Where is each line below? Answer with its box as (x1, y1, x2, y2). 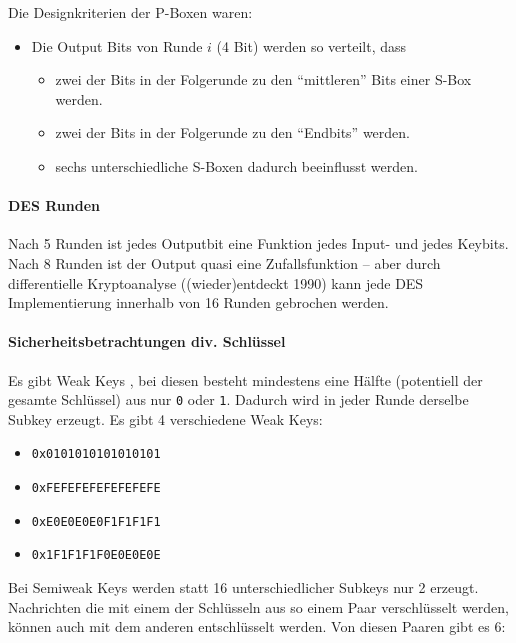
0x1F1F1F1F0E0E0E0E (31, 548, 161, 563)
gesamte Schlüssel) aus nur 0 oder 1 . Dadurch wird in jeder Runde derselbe (8, 389, 469, 410)
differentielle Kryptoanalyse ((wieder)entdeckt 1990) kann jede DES (8, 272, 424, 293)
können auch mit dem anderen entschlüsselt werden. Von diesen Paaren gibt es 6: (8, 616, 506, 637)
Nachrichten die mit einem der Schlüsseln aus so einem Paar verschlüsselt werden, (8, 596, 509, 617)
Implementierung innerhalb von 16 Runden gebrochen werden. (8, 292, 389, 313)
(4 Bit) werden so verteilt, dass (216, 35, 407, 56)
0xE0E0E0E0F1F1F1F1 (31, 514, 161, 529)
